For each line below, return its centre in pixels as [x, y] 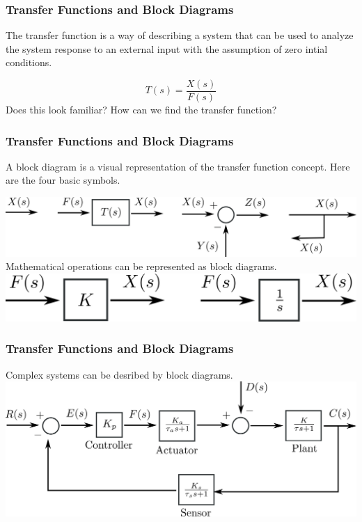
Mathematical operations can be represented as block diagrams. [141, 266]
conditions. [29, 62]
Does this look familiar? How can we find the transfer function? [141, 110]
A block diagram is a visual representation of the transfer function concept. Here [178, 166]
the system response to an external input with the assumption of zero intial [167, 48]
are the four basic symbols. [63, 180]
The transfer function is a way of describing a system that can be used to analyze [180, 35]
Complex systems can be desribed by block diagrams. [119, 374]
